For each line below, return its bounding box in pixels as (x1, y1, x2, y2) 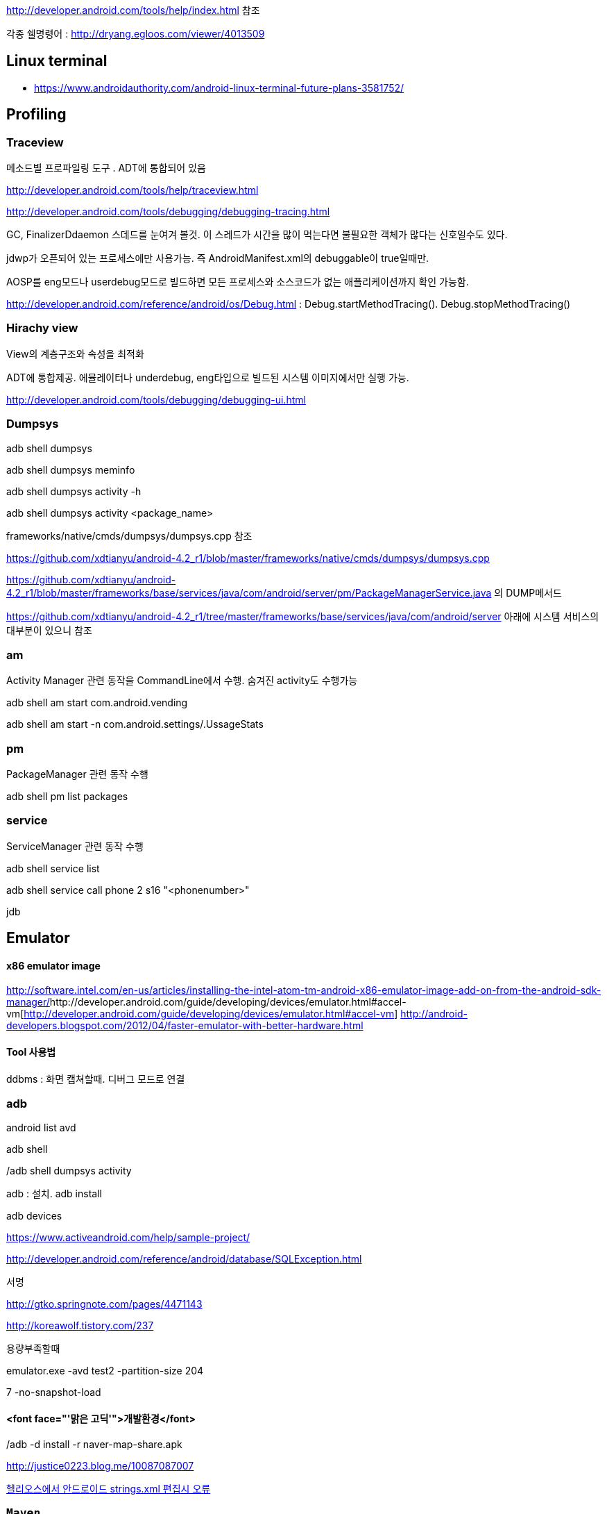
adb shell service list (6, 862, 100, 874)
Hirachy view (6, 321, 78, 335)
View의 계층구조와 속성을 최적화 (6, 347, 144, 360)
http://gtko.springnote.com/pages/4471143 (6, 1298, 203, 1311)
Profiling (6, 106, 67, 124)
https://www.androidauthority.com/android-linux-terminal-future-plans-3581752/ (34, 81, 404, 94)
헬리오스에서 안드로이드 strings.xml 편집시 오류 (6, 1482, 211, 1495)
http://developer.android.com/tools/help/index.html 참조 (6, 4, 260, 16)
